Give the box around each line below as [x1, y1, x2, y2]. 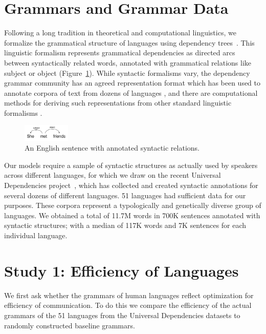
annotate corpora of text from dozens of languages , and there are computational [4, 87, 258, 98]
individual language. [4, 230, 68, 241]
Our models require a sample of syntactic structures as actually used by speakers [4, 159, 258, 170]
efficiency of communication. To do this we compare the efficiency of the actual [4, 300, 252, 310]
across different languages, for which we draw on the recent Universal [4, 170, 221, 180]
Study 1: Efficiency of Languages [4, 260, 239, 281]
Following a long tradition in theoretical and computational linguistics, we [4, 27, 236, 38]
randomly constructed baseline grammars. [4, 320, 135, 330]
